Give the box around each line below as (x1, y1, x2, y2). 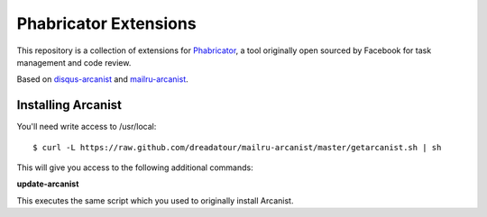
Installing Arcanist (16, 97, 122, 113)
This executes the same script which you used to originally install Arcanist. (16, 194, 294, 206)
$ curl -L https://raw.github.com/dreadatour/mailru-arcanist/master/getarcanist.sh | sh (32, 142, 442, 152)
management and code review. (16, 57, 132, 68)
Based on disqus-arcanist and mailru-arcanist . (16, 74, 188, 85)
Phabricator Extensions (16, 14, 198, 33)
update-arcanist (16, 178, 79, 189)
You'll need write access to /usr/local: (16, 122, 157, 132)
